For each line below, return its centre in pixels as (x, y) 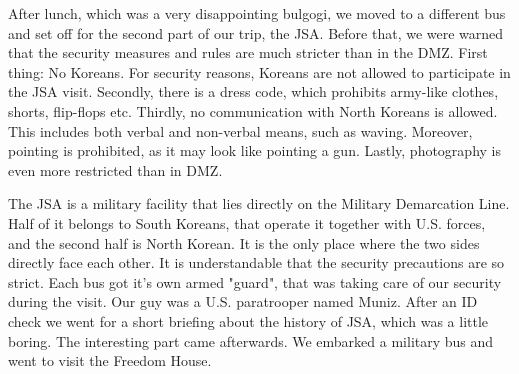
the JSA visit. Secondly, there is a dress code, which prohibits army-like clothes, (253, 91)
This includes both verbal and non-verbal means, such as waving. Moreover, (240, 130)
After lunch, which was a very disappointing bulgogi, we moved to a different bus (257, 13)
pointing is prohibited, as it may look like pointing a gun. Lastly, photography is (254, 150)
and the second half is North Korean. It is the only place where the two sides (244, 242)
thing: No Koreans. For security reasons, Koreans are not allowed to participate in (259, 71)
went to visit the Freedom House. (110, 360)
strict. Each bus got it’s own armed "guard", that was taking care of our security (255, 281)
